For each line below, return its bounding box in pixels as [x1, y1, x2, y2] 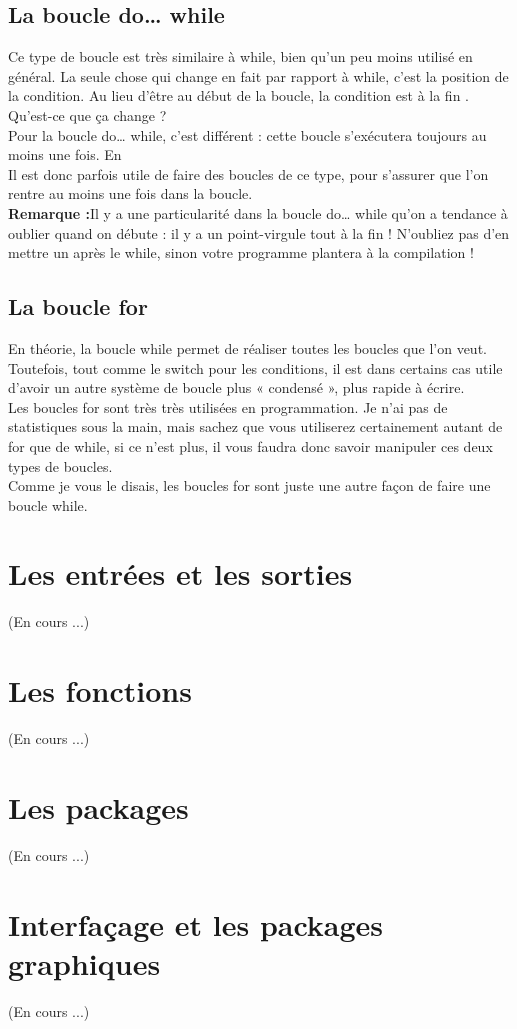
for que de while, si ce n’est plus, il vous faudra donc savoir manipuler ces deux [8, 435, 493, 456]
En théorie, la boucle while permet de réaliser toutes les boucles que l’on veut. [8, 337, 487, 358]
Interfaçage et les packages [8, 903, 384, 944]
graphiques [8, 942, 161, 983]
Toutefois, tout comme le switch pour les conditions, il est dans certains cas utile [8, 357, 503, 378]
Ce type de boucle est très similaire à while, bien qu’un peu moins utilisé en [8, 46, 473, 67]
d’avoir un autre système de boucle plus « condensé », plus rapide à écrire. [8, 377, 465, 398]
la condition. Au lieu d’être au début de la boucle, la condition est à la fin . [8, 85, 469, 106]
